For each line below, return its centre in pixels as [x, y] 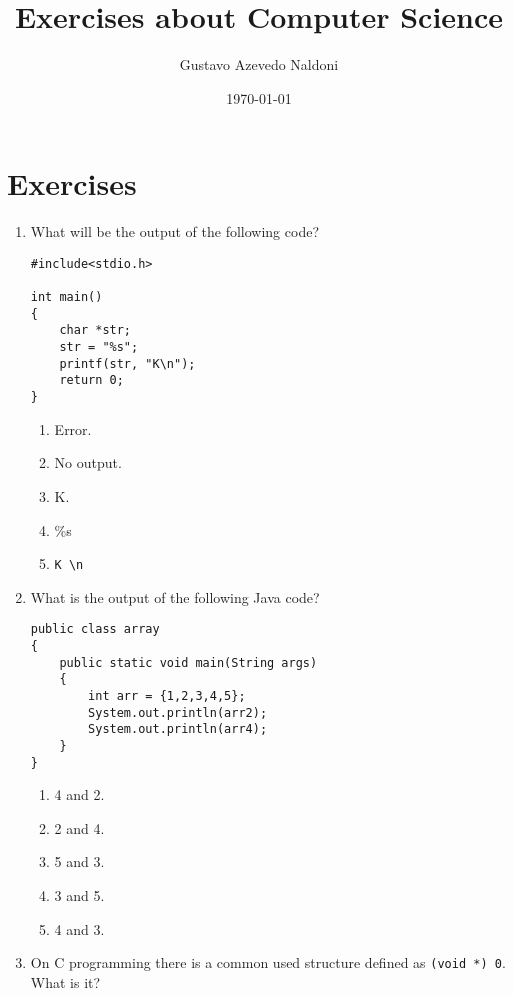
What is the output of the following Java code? [175, 596]
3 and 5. [79, 895]
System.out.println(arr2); [178, 712]
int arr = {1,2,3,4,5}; [167, 696]
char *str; [95, 330]
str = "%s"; [99, 347]
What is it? [65, 981]
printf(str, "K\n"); [127, 363]
